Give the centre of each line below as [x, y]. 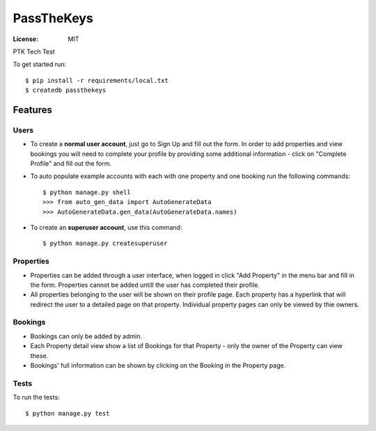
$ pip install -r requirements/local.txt [97, 80]
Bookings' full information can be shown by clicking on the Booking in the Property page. [158, 366]
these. [39, 356]
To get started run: [39, 64]
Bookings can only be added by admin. [86, 336]
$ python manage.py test [68, 413]
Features [32, 110]
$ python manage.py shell [87, 192]
